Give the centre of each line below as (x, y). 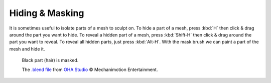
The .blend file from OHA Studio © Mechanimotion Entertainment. (90, 69)
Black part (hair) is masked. (50, 60)
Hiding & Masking (47, 13)
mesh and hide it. (27, 49)
